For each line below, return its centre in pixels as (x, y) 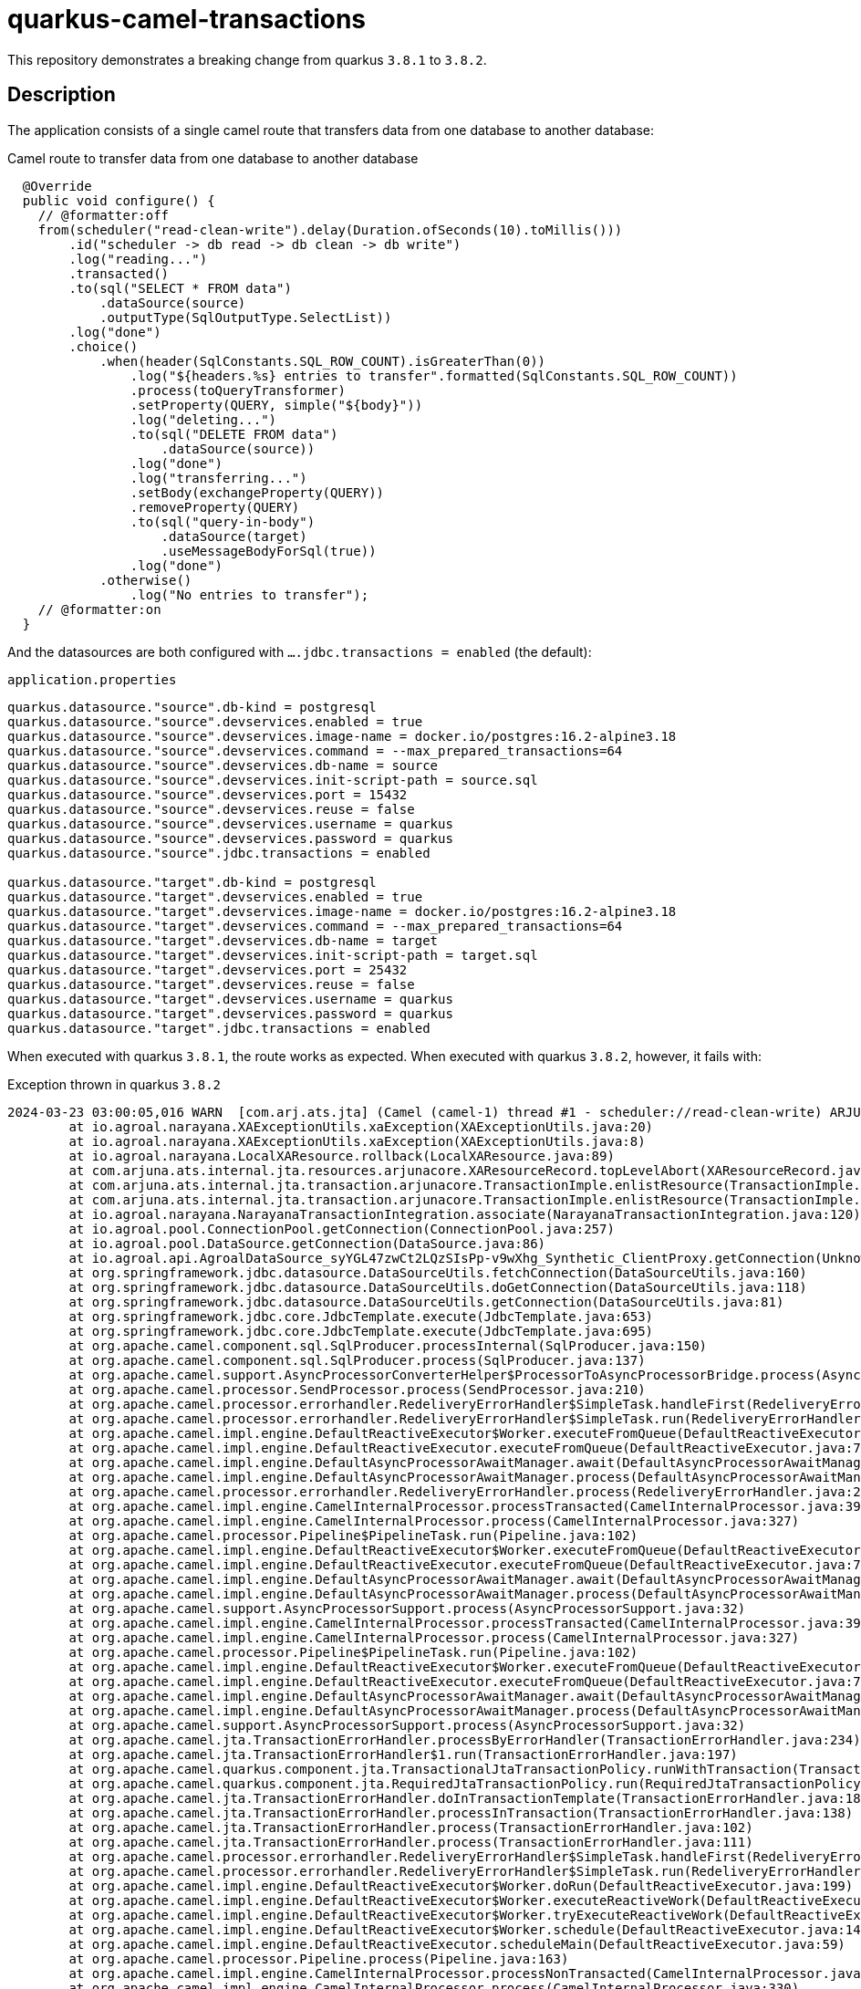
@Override (57, 186)
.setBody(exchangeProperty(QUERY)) (257, 492)
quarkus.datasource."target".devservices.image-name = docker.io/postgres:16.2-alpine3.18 (342, 911)
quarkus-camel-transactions (187, 19)
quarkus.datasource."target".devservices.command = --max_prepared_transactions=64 (315, 926)
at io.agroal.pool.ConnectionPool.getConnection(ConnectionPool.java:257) (342, 1229)
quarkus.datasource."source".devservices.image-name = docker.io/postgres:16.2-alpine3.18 (342, 736)
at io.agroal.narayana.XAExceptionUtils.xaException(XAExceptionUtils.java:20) (361, 1126)
